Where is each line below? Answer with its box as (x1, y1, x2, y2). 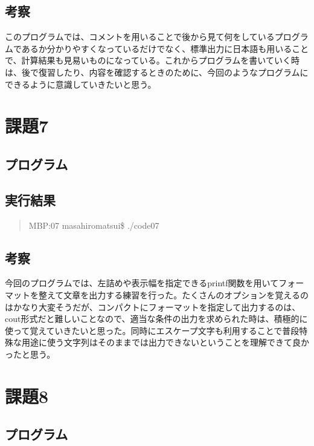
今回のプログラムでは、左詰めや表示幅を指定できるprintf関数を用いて (5, 277, 279, 289)
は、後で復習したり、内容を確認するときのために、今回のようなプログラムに (5, 65, 309, 78)
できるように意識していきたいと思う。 (5, 77, 156, 90)
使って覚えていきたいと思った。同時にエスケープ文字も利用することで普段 (5, 324, 300, 336)
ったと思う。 (5, 347, 56, 360)
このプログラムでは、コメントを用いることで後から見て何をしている (5, 30, 275, 43)
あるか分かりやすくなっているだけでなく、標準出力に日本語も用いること (21, 42, 309, 54)
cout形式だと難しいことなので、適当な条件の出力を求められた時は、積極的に (5, 312, 308, 325)
